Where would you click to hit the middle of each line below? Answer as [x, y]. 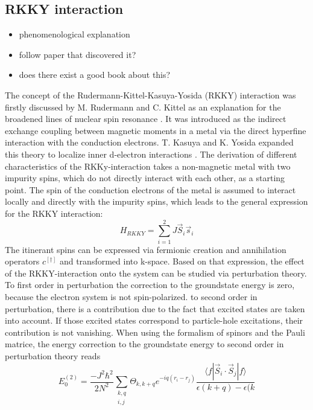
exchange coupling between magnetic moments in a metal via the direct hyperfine [156, 130]
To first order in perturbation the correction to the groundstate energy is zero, [150, 285]
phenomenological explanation [74, 34]
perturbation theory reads [53, 355]
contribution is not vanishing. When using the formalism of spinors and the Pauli [155, 332]
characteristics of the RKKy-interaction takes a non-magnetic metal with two [148, 166]
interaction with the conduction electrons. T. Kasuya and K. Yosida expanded [149, 142]
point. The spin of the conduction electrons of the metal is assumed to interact [150, 189]
